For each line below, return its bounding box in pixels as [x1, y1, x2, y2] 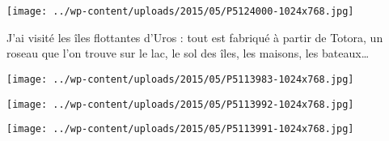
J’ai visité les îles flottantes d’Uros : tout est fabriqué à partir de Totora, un [6, 28, 383, 45]
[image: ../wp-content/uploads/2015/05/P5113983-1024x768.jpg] [6, 73, 354, 85]
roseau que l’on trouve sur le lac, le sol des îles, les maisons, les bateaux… [6, 45, 370, 62]
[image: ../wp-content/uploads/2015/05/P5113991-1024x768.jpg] [6, 123, 354, 135]
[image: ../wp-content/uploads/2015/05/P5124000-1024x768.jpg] [6, 6, 354, 17]
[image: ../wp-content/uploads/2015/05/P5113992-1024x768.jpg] [6, 98, 354, 110]
